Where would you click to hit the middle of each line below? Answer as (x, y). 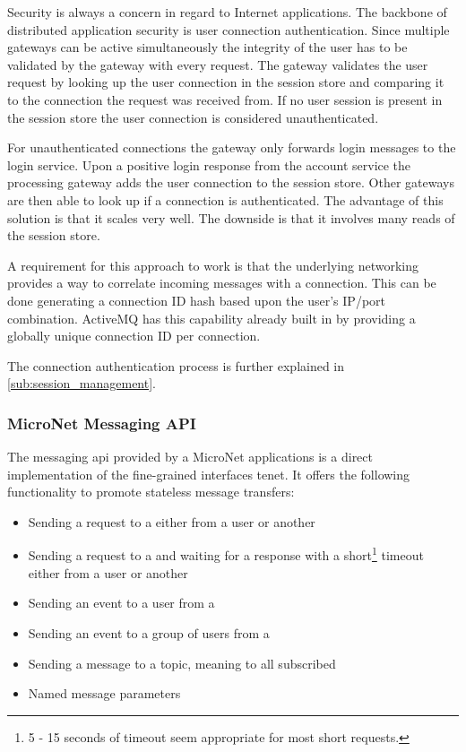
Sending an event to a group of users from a (149, 632)
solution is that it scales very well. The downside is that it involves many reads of (231, 217)
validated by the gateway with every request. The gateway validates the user (218, 64)
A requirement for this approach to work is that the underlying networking (213, 265)
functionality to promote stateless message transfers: (151, 492)
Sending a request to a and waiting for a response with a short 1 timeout (226, 554)
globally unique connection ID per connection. (134, 336)
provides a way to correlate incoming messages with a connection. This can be (222, 283)
